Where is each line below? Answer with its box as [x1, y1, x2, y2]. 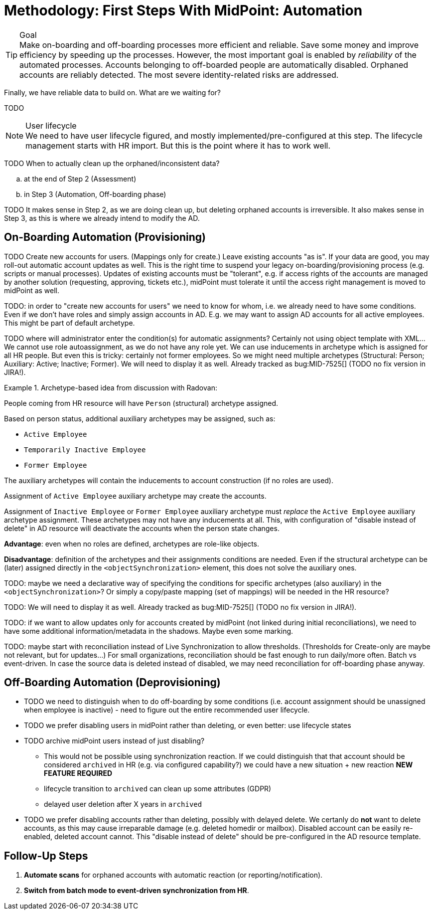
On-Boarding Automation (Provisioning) [4, 231, 206, 244]
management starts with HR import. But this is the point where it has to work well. [25, 140, 331, 151]
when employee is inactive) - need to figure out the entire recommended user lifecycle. [24, 706, 310, 715]
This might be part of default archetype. [4, 318, 135, 327]
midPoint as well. [4, 286, 60, 295]
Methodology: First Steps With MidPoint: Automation [4, 2, 363, 19]
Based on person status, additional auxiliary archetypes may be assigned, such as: [4, 414, 276, 423]
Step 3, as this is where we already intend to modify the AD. [4, 213, 200, 222]
